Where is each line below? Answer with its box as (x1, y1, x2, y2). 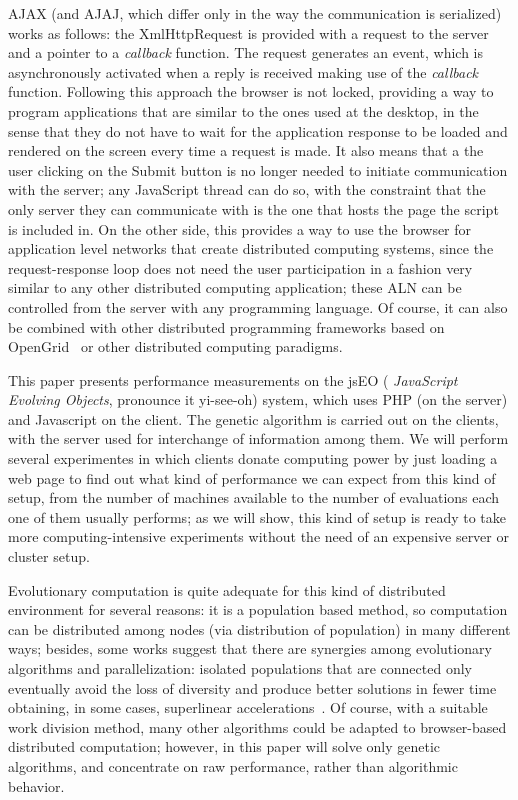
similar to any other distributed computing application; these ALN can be (8, 277, 462, 298)
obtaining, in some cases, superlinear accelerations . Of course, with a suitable (8, 697, 488, 718)
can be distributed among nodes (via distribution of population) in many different (8, 618, 511, 639)
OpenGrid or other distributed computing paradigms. (8, 336, 343, 357)
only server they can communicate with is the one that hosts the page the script (8, 198, 499, 219)
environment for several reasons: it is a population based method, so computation (8, 599, 508, 620)
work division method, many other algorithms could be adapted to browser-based (8, 716, 507, 737)
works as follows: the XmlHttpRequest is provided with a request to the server (8, 22, 489, 43)
